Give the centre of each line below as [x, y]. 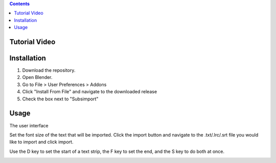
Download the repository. [49, 70]
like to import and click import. [41, 142]
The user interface [29, 125]
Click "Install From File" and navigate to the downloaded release [90, 92]
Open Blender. [37, 77]
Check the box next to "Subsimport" [60, 99]
